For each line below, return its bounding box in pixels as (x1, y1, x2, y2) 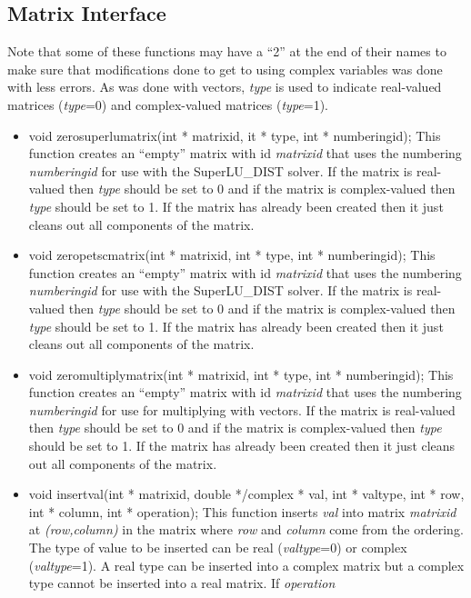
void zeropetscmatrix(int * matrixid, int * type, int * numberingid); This (28, 245, 436, 264)
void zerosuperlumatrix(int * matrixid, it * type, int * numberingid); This (28, 125, 441, 145)
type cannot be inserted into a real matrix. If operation (28, 573, 336, 593)
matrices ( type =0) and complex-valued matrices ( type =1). (7, 95, 329, 114)
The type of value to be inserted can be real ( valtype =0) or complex (28, 538, 407, 557)
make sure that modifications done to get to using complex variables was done (7, 59, 443, 78)
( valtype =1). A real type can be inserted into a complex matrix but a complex (28, 555, 465, 574)
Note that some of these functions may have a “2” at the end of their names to (7, 42, 446, 61)
